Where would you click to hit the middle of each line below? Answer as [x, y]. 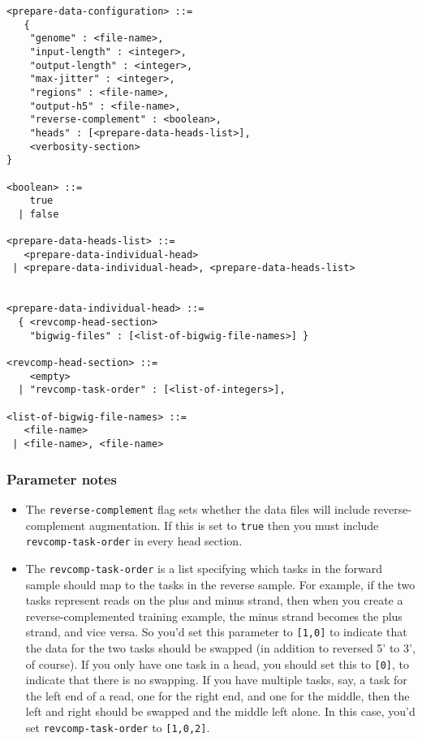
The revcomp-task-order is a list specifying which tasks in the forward [204, 568]
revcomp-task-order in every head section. [134, 541]
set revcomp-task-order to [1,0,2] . [118, 727]
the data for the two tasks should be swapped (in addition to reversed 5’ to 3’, [220, 647]
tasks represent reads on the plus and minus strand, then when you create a [214, 600]
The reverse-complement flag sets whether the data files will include [198, 508]
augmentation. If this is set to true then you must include [234, 525]
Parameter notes [62, 478]
